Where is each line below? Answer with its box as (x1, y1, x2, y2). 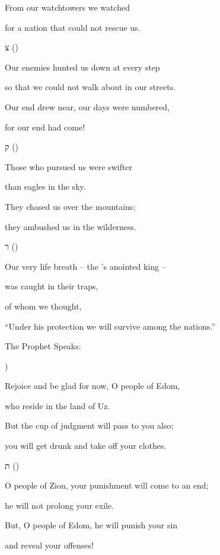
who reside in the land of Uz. (5, 399, 110, 412)
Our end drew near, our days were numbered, (5, 100, 170, 113)
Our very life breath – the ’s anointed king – (5, 260, 166, 272)
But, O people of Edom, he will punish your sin (5, 519, 178, 531)
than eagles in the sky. (5, 180, 86, 193)
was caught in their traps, (5, 280, 98, 292)
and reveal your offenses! (5, 539, 94, 551)
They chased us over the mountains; (5, 200, 136, 212)
